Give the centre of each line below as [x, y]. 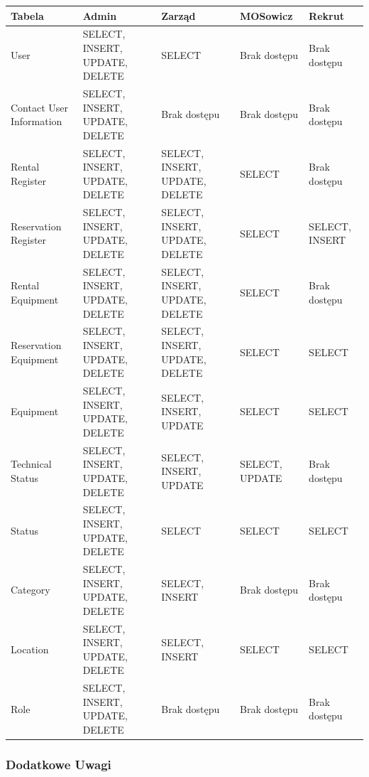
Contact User [39, 107]
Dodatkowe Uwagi [59, 765]
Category [31, 590]
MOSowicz [266, 15]
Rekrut [326, 15]
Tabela [27, 15]
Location [30, 649]
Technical [31, 464]
